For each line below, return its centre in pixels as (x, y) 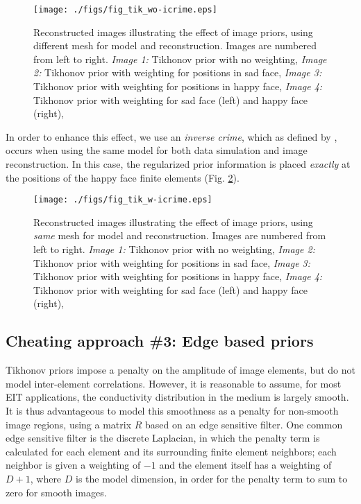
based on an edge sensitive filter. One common (244, 424)
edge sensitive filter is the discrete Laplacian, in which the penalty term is (163, 438)
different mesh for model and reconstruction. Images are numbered (175, 45)
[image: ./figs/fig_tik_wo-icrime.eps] (125, 10)
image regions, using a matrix (69, 424)
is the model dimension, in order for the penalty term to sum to (212, 478)
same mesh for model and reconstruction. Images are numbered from (180, 235)
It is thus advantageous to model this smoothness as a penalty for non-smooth (172, 410)
